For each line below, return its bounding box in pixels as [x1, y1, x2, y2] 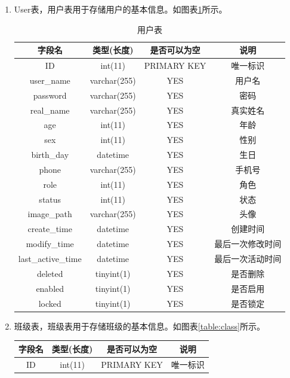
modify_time [26, 237, 74, 250]
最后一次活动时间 [214, 252, 282, 264]
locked [38, 297, 61, 309]
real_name [30, 103, 70, 116]
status [39, 193, 61, 205]
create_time [27, 222, 72, 235]
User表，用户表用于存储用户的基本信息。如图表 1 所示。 [14, 3, 227, 15]
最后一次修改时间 [214, 237, 282, 250]
